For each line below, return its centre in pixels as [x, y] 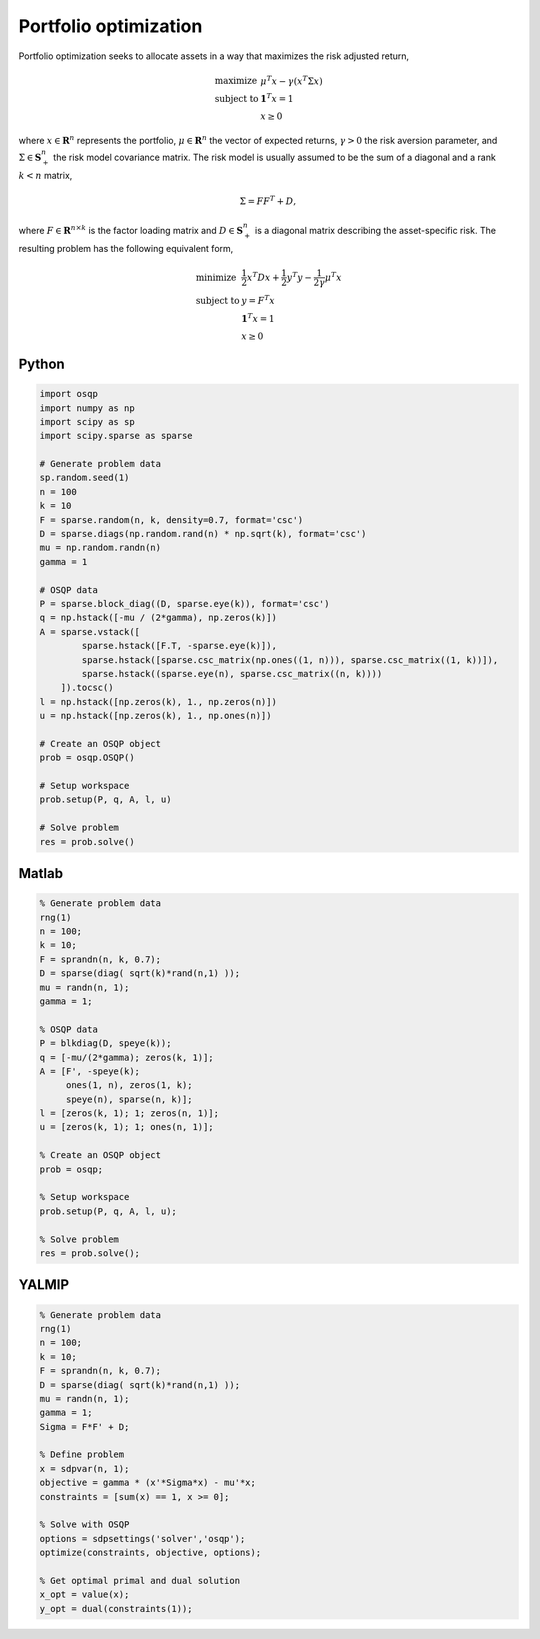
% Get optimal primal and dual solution [139, 1580]
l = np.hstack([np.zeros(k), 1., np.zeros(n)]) [158, 701]
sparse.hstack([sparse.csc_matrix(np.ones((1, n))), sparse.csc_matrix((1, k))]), [290, 659]
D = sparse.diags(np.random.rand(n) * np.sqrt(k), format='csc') [203, 534]
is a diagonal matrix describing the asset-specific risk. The [376, 231]
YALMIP [44, 1285]
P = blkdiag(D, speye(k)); [105, 1043]
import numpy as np [87, 408]
